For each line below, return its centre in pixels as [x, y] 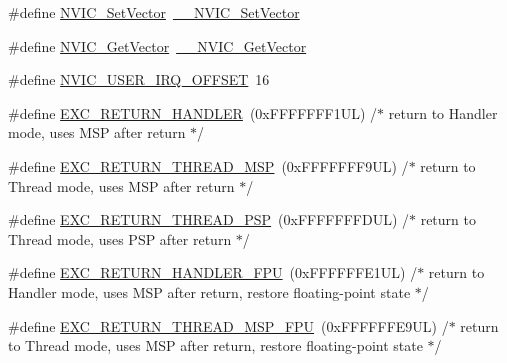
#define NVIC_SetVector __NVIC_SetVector [154, 12]
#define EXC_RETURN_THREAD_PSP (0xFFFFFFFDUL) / [208, 219]
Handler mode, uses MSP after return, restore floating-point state [209, 291]
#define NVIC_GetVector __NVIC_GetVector [157, 45]
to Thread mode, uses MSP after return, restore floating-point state [215, 345]
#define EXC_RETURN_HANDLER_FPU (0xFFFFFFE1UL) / [213, 272]
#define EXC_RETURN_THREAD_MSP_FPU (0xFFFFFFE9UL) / [228, 325]
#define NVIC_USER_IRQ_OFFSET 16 [139, 79]
